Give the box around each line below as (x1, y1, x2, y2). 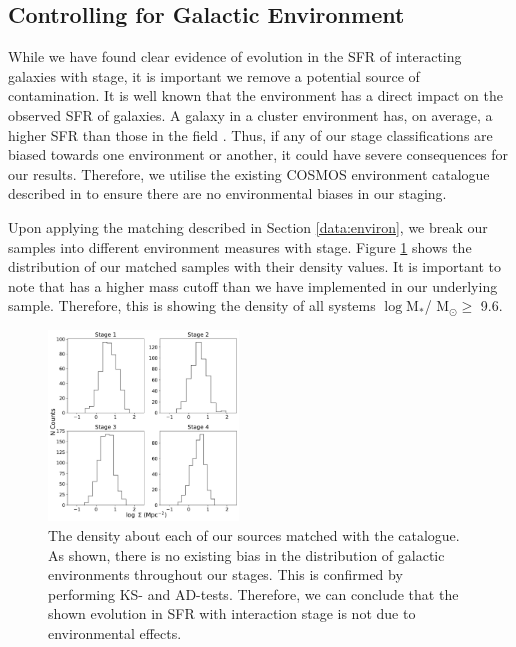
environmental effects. (48, 623, 182, 644)
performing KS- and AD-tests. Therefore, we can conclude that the (48, 583, 459, 604)
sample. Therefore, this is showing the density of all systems (8, 295, 376, 316)
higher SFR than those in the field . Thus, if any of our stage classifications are (8, 124, 493, 145)
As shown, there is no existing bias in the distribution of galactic (48, 544, 445, 565)
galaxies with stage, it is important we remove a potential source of (8, 65, 420, 86)
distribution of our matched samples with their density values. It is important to (8, 256, 501, 277)
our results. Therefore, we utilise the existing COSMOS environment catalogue (8, 163, 490, 184)
